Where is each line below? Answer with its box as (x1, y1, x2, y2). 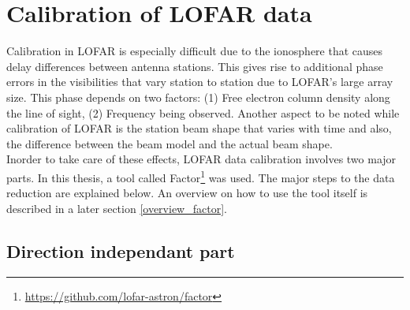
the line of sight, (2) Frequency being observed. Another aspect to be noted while (6, 104, 400, 121)
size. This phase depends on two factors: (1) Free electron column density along (6, 88, 390, 105)
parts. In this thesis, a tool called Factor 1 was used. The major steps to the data (6, 166, 395, 185)
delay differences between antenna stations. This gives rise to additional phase (6, 58, 383, 74)
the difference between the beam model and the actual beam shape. (6, 135, 333, 151)
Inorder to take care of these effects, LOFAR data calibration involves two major (6, 151, 397, 167)
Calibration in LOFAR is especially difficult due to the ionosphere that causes (6, 43, 383, 59)
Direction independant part (6, 238, 235, 263)
